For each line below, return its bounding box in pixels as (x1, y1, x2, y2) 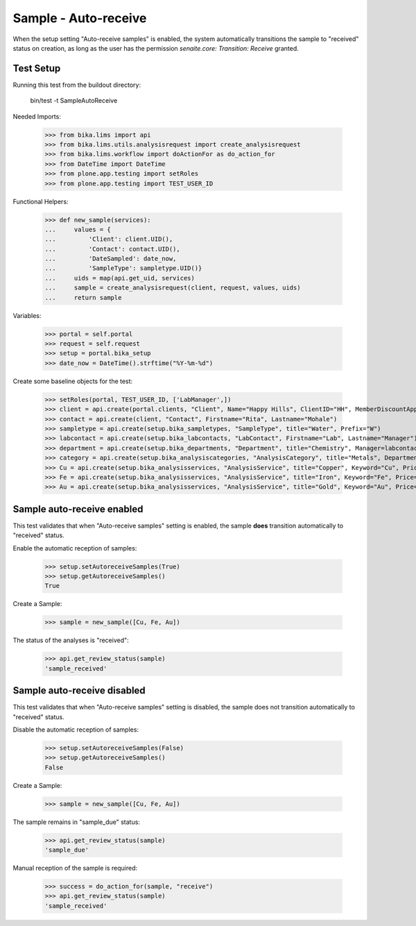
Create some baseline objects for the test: (12, 377, 133, 385)
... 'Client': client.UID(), (44, 235, 173, 243)
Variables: (12, 311, 42, 319)
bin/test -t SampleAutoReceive (30, 96, 118, 105)
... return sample (44, 294, 122, 301)
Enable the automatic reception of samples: (12, 544, 137, 552)
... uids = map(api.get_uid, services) (44, 274, 196, 282)
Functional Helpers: (12, 197, 69, 205)
